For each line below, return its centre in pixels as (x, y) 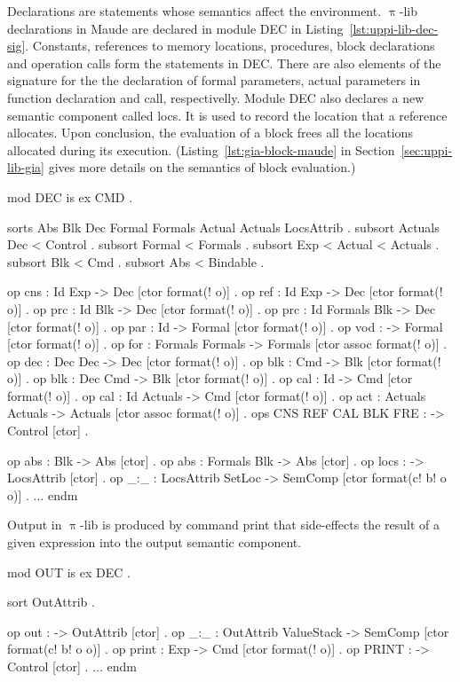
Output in (35, 525)
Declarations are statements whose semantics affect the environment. (194, 11)
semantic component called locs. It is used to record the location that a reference (227, 115)
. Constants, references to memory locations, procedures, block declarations (230, 46)
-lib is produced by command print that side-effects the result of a (260, 525)
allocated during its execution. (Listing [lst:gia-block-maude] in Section (201, 149)
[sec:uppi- (427, 149)
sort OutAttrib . (51, 602)
